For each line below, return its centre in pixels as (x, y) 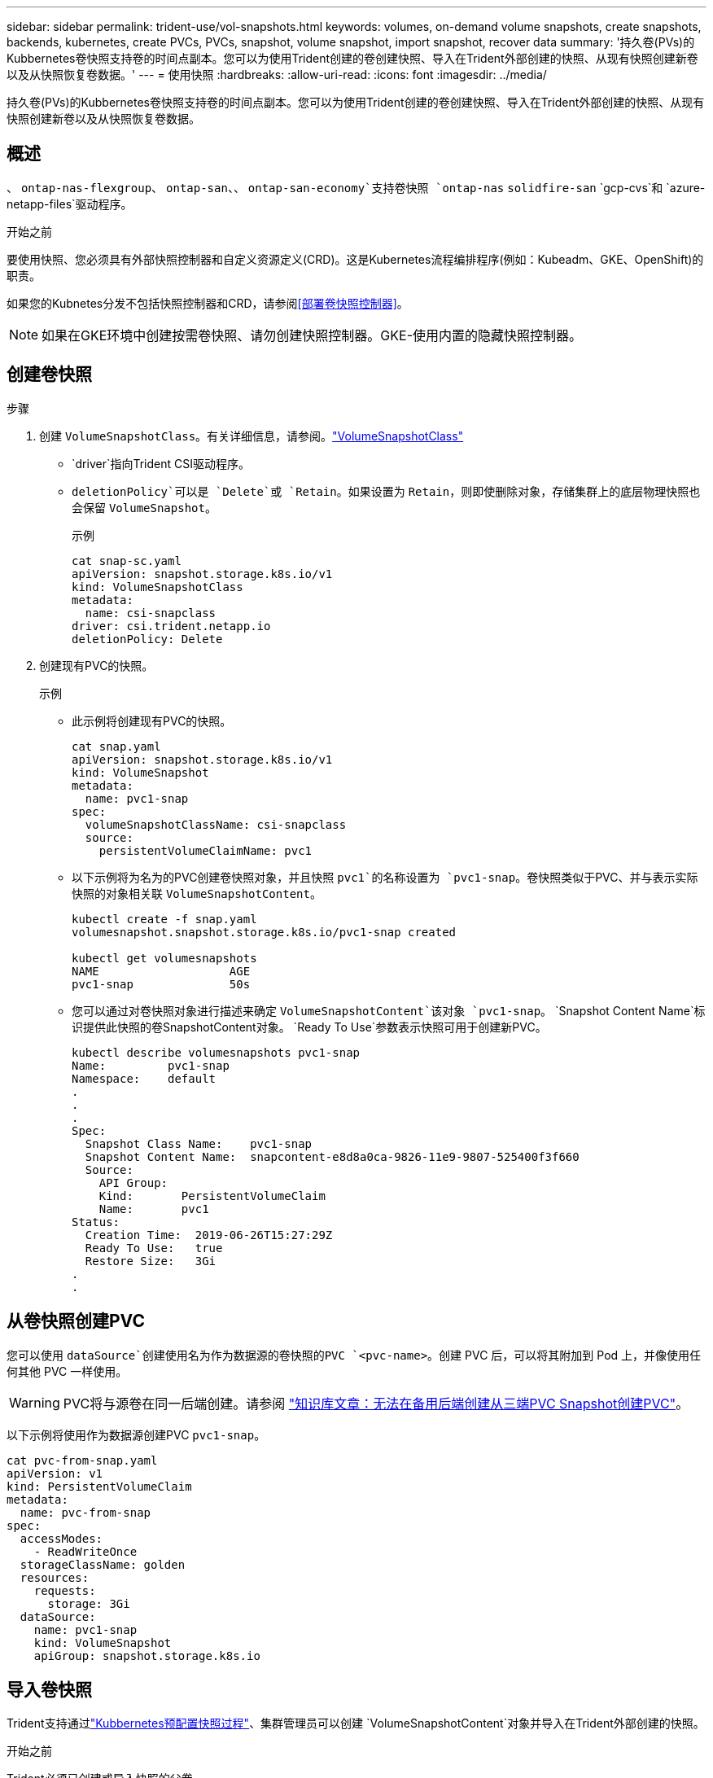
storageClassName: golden (103, 1564)
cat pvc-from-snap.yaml (82, 1460)
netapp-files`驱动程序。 (70, 204)
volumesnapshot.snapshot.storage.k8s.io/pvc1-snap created (264, 932)
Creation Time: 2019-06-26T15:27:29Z (209, 1235)
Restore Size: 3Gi (151, 1261)
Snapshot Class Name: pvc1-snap (199, 1143)
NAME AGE (161, 971)
